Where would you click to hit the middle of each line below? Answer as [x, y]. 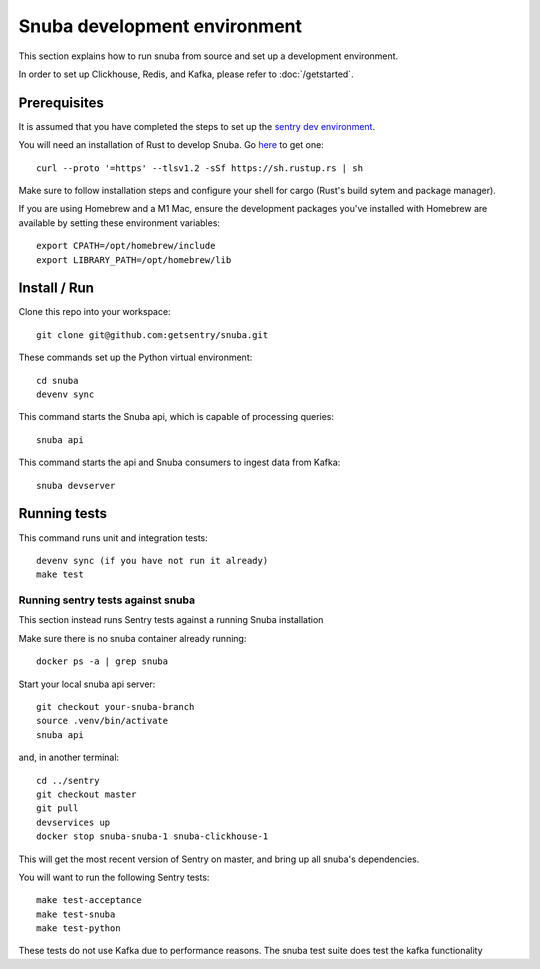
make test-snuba [76, 914]
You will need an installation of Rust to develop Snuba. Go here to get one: [171, 145]
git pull [57, 808]
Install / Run [56, 288]
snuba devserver [76, 485]
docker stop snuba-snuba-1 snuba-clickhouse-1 [152, 836]
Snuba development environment [160, 26]
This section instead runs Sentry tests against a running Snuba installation [171, 620]
